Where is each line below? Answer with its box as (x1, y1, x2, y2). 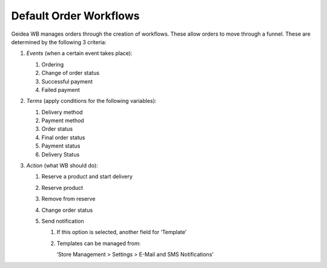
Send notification (41, 217, 84, 224)
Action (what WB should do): (26, 162, 98, 169)
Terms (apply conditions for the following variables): (26, 97, 157, 105)
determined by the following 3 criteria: (11, 38, 107, 45)
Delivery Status (41, 151, 80, 158)
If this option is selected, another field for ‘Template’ (56, 229, 187, 236)
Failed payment (41, 86, 80, 93)
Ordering (41, 60, 64, 68)
